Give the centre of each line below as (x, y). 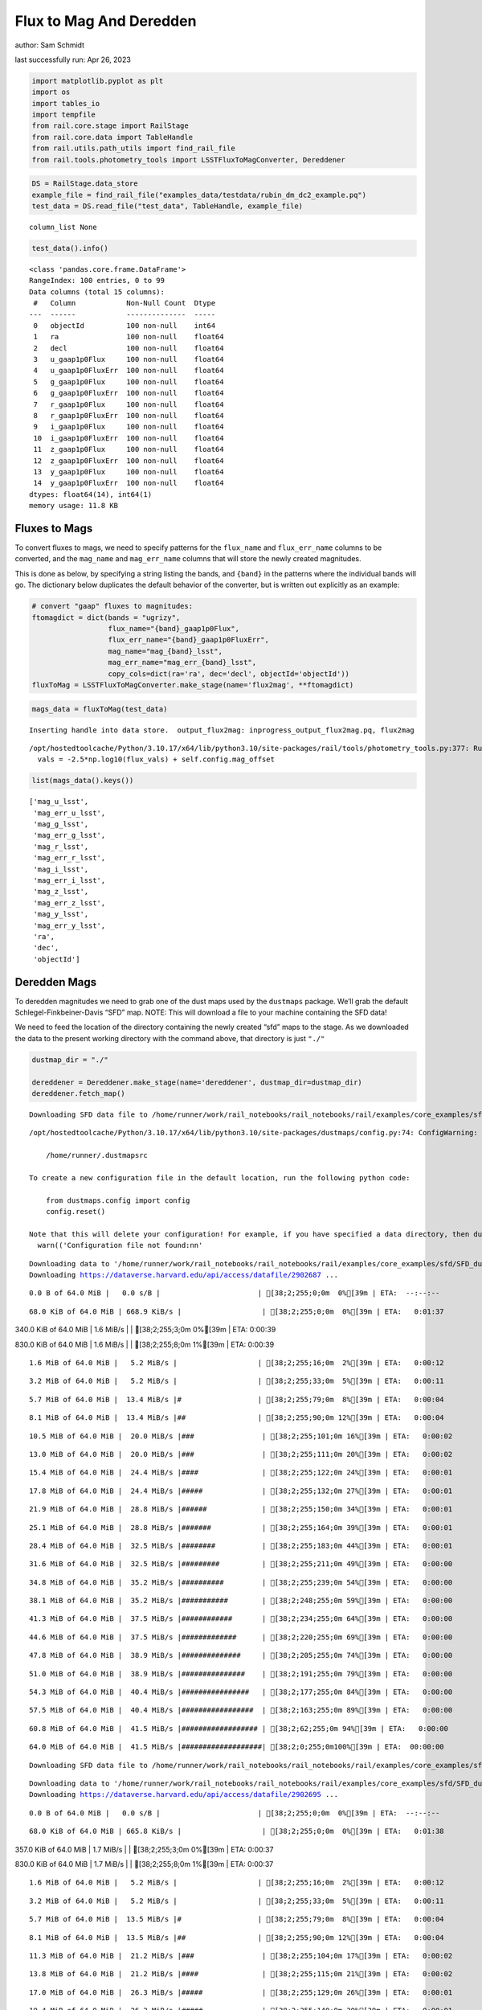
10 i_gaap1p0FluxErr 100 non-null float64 (129, 438)
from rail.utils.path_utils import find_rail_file (134, 148)
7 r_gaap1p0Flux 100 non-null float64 (129, 404)
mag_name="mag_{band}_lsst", (165, 651)
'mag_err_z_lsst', (69, 903)
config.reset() (76, 1212)
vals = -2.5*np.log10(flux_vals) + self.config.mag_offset (156, 759)
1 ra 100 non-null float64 (129, 337)
